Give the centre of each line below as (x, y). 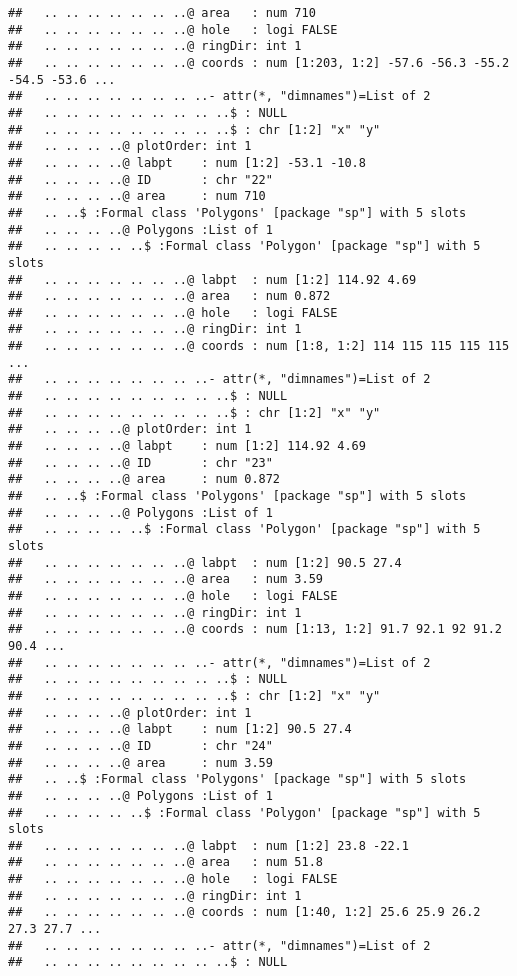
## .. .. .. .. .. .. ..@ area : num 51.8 (165, 862)
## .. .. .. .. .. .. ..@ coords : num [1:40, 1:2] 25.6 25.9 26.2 (244, 912)
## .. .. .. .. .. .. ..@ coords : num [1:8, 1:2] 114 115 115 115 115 (259, 346)
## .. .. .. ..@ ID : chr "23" (140, 462)
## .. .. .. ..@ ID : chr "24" (140, 745)
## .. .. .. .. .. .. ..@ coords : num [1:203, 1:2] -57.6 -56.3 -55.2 (259, 62)
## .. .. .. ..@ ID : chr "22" (140, 179)
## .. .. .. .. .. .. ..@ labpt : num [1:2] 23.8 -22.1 (208, 845)
